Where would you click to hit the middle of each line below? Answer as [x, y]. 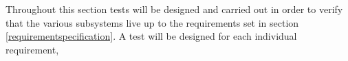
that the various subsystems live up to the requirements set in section [152, 22]
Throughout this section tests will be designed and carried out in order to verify [174, 9]
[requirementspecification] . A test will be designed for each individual [151, 36]
